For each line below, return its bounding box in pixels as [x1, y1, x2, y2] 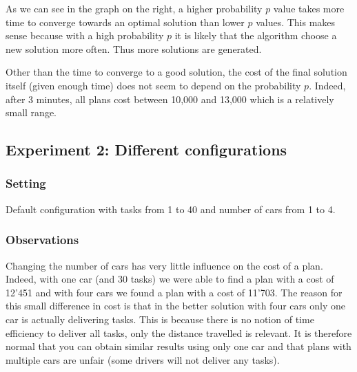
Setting [6, 175, 46, 192]
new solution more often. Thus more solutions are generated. [6, 41, 262, 56]
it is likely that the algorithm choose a [174, 28, 337, 43]
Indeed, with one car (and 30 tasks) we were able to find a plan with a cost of [6, 272, 334, 286]
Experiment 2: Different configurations [6, 139, 287, 160]
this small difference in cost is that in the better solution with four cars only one [6, 298, 345, 313]
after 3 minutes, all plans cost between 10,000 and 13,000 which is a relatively [6, 91, 334, 106]
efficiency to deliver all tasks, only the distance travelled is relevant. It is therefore [6, 325, 352, 340]
